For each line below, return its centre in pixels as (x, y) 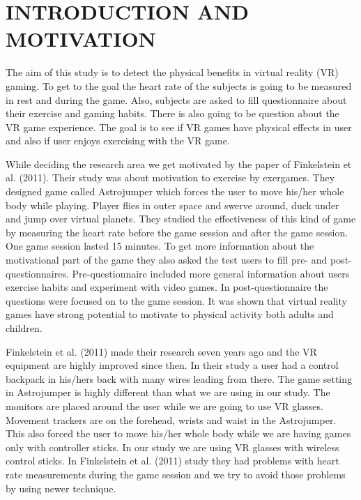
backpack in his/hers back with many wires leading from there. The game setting (179, 378)
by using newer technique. (61, 488)
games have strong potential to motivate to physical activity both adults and (170, 314)
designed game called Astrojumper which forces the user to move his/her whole (175, 191)
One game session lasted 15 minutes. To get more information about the (160, 246)
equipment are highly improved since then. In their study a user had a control (172, 365)
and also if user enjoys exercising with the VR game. (118, 141)
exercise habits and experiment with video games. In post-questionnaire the (167, 287)
